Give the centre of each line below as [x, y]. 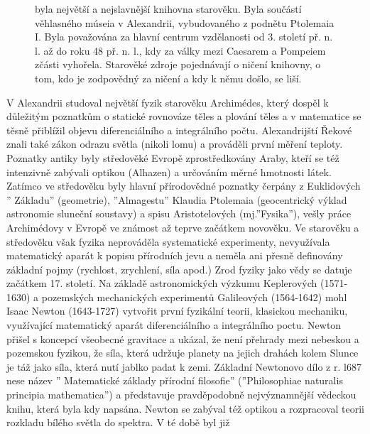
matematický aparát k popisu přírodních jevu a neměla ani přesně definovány [175, 255]
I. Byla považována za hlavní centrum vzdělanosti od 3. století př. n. [184, 37]
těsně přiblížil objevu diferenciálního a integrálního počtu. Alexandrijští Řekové [179, 130]
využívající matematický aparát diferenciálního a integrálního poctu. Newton [174, 325]
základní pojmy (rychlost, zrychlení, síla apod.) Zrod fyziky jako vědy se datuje [179, 269]
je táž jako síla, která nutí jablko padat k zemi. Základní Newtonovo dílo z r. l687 [184, 366]
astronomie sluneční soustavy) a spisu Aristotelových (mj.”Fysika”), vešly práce [179, 213]
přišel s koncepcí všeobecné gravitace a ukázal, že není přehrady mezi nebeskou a [183, 338]
